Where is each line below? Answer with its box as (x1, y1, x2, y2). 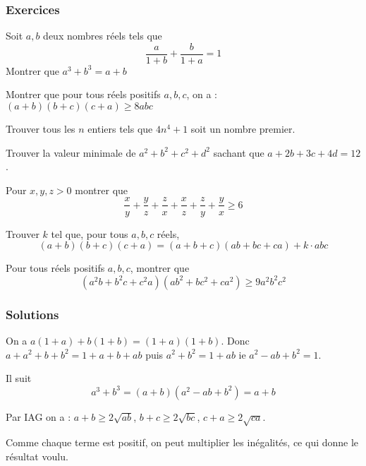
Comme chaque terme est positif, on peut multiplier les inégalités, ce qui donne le (6, 435, 359, 450)
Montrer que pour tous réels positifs (6, 87, 161, 102)
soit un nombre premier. (190, 121, 295, 136)
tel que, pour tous (51, 226, 128, 241)
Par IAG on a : (6, 409, 71, 424)
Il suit (6, 371, 32, 386)
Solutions (6, 305, 59, 323)
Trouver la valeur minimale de (6, 145, 136, 160)
